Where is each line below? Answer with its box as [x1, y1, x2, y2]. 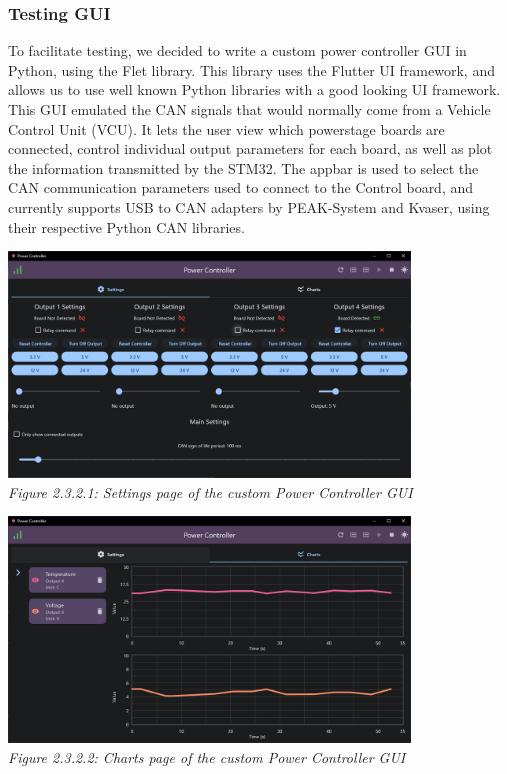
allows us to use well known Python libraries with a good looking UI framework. [8, 79, 501, 100]
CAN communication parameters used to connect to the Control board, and [8, 177, 474, 198]
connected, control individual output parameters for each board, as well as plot [8, 138, 493, 159]
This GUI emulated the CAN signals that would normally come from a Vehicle [8, 99, 491, 119]
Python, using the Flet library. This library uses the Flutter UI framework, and [8, 59, 495, 80]
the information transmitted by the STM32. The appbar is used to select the [8, 157, 479, 178]
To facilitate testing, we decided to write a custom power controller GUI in [8, 40, 467, 61]
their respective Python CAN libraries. [8, 216, 245, 237]
